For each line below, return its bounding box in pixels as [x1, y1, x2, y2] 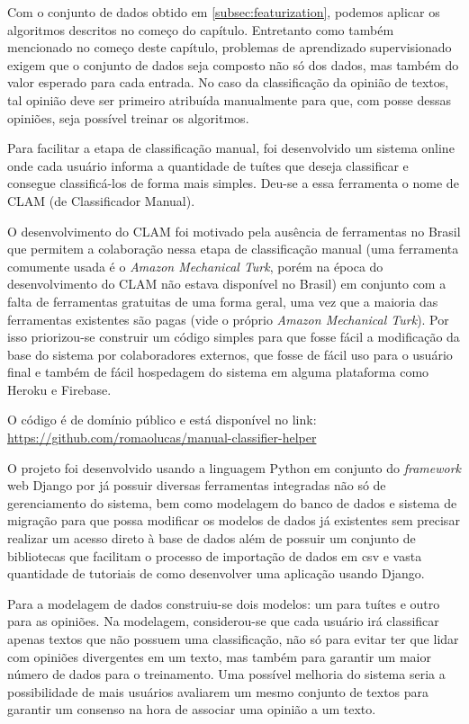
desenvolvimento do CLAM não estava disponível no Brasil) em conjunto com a [7, 274, 446, 293]
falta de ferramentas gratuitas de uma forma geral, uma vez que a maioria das [7, 291, 438, 310]
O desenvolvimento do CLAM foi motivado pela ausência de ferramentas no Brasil [7, 221, 461, 240]
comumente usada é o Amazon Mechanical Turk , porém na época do [7, 256, 383, 275]
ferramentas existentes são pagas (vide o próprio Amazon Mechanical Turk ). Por [7, 309, 449, 328]
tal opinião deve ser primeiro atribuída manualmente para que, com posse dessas [7, 90, 451, 109]
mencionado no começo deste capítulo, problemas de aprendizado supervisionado [7, 38, 452, 57]
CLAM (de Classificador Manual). [7, 191, 195, 210]
